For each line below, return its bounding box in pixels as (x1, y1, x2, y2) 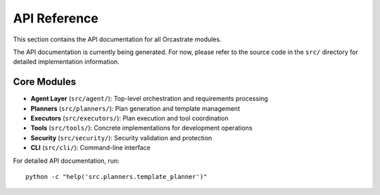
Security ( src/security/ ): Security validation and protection (30, 133, 213, 142)
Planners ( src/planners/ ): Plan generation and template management (30, 104, 241, 112)
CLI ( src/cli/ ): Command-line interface (30, 144, 151, 152)
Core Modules (13, 76, 77, 88)
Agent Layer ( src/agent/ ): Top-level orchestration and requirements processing (30, 95, 269, 103)
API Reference (13, 11, 99, 26)
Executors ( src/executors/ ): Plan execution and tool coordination (30, 114, 229, 123)
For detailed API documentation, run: (13, 156, 120, 165)
